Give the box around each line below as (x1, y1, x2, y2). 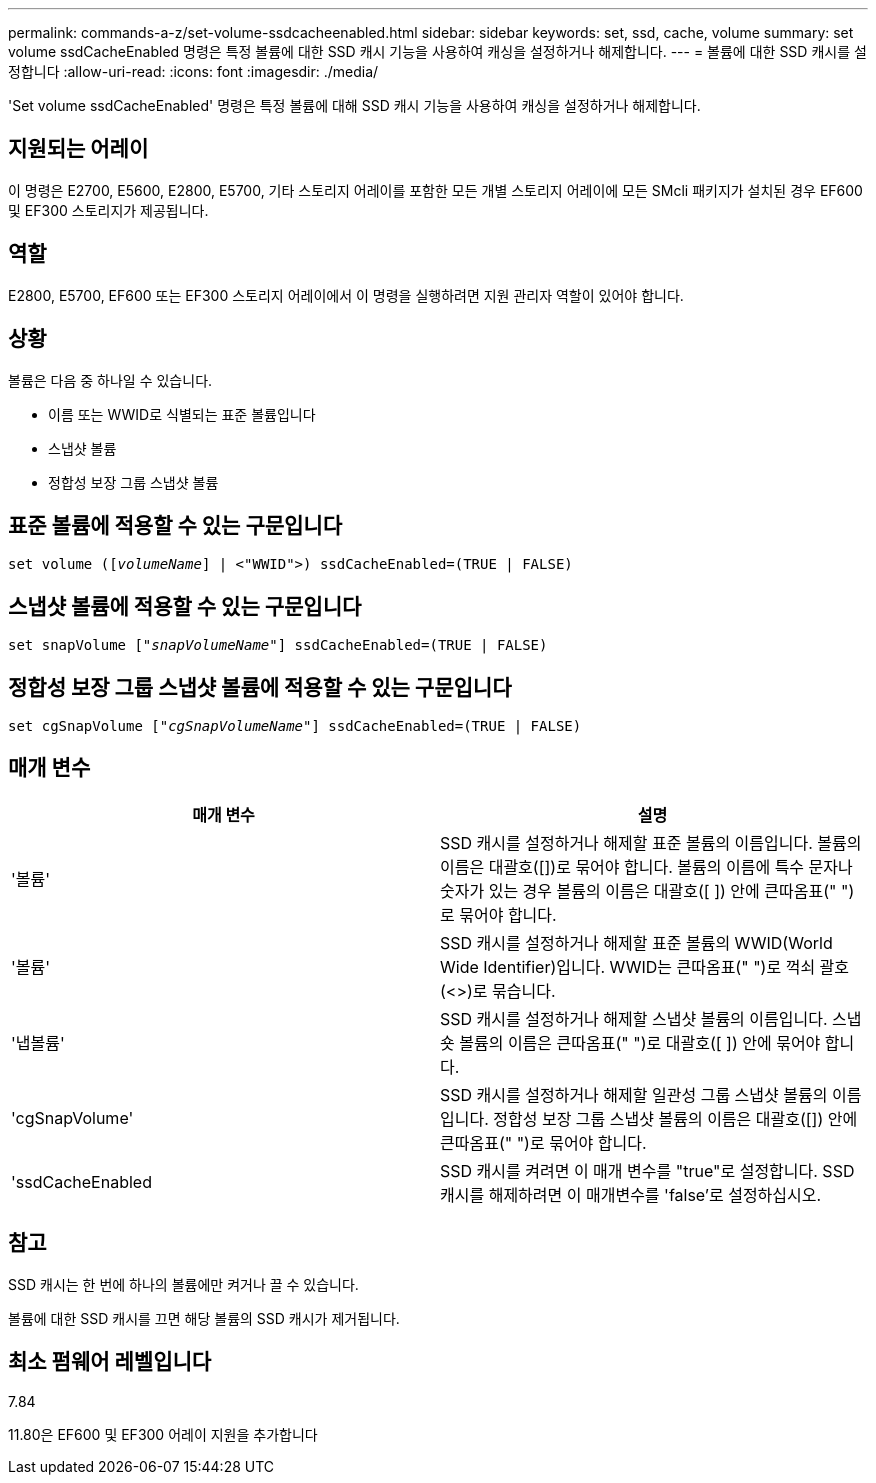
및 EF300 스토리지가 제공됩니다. (8, 201, 209, 219)
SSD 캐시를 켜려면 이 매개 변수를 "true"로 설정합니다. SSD (440, 1160, 855, 1181)
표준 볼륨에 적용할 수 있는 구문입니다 (8, 512, 342, 538)
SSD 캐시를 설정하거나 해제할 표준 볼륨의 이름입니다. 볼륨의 (440, 832, 862, 853)
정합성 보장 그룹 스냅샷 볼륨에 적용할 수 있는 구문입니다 (8, 674, 512, 700)
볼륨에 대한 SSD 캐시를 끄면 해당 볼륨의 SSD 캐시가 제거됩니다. (8, 1309, 400, 1327)
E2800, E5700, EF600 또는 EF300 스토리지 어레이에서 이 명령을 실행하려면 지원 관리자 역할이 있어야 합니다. (8, 286, 684, 304)
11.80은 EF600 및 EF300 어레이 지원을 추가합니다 (8, 1425, 318, 1443)
